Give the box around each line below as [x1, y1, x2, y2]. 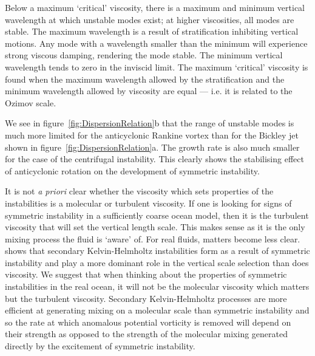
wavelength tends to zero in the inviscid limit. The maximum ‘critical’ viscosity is [5, 60, 308, 73]
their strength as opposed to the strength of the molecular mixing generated [5, 327, 288, 340]
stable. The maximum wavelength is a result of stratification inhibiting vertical [5, 25, 299, 38]
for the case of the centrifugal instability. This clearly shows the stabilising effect [5, 152, 304, 165]
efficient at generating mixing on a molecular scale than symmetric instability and [5, 304, 310, 317]
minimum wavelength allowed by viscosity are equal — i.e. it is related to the [5, 84, 293, 97]
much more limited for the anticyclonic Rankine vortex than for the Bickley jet [5, 128, 299, 141]
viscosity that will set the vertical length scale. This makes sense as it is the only [5, 221, 305, 233]
